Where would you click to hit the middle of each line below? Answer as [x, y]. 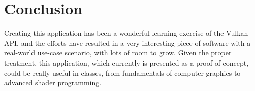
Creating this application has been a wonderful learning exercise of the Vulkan [126, 33]
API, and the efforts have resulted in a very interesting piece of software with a [127, 42]
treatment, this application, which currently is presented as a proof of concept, [126, 62]
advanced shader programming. [53, 83]
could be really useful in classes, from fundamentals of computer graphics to [122, 72]
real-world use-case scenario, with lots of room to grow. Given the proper [118, 53]
